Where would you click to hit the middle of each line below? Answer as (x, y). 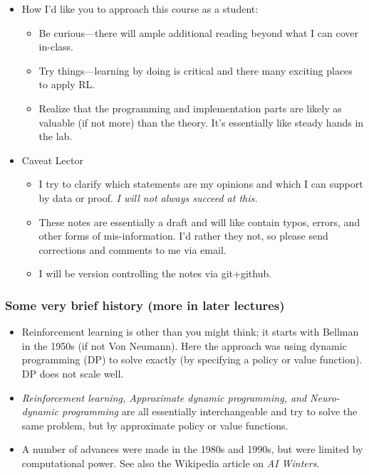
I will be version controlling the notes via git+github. (155, 273)
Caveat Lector (52, 160)
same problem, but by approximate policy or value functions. (155, 425)
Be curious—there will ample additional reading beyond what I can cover (199, 32)
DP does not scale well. (73, 373)
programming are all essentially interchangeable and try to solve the (209, 411)
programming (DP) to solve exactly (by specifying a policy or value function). (192, 359)
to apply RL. (67, 84)
